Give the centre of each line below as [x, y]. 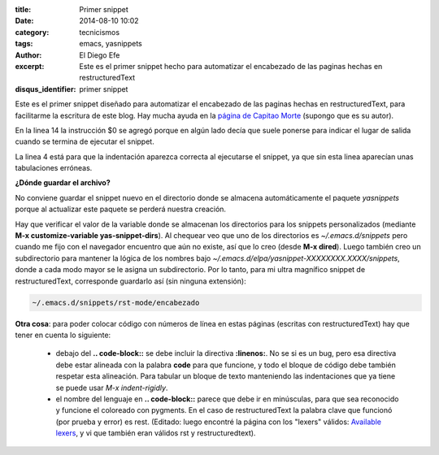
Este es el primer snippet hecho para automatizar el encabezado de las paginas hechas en [231, 66]
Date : [24, 21]
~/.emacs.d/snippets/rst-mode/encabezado [116, 302]
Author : [28, 55]
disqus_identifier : [46, 89]
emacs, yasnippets [111, 44]
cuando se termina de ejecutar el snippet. [85, 141]
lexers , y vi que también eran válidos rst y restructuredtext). [156, 433]
